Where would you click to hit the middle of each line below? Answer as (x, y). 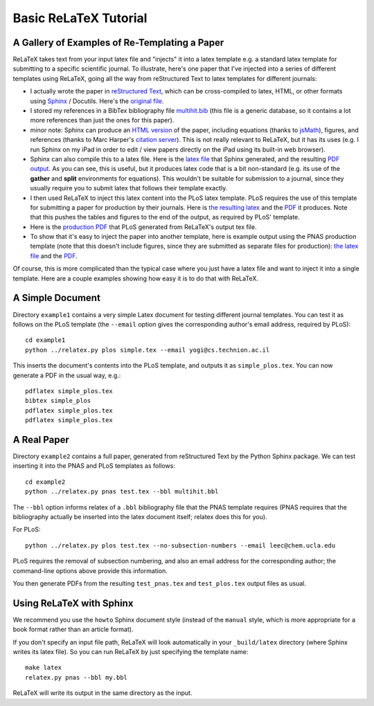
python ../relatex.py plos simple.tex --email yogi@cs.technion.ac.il (148, 350)
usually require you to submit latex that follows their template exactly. (129, 188)
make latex (44, 668)
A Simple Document (56, 298)
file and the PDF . (54, 255)
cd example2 (45, 482)
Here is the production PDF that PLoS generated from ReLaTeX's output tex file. (143, 227)
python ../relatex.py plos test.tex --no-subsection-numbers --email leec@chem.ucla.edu (180, 545)
